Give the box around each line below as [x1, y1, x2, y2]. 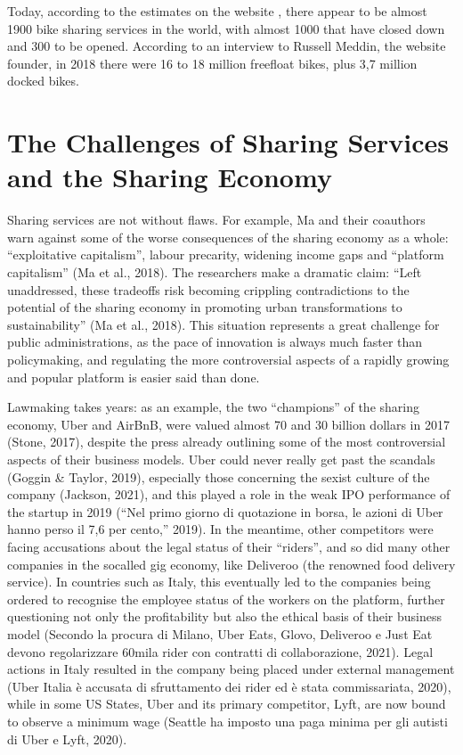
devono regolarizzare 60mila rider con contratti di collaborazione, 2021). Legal [7, 642, 434, 661]
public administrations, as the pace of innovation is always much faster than [7, 332, 423, 351]
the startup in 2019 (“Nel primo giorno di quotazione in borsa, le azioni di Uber [7, 502, 443, 521]
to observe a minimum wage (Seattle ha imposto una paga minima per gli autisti [7, 711, 448, 730]
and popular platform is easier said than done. [7, 367, 260, 386]
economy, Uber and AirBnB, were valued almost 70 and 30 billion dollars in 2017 [7, 414, 450, 433]
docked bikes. [7, 71, 79, 90]
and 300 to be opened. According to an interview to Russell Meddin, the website [7, 37, 446, 55]
